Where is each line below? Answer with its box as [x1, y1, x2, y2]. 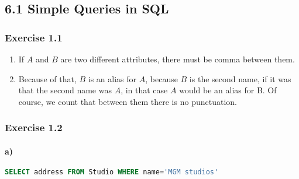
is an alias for [88, 72, 137, 85]
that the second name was [18, 84, 112, 96]
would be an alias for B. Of [179, 84, 277, 96]
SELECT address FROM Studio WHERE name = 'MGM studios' [5, 168, 219, 177]
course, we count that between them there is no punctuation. [18, 95, 237, 107]
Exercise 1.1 [5, 30, 63, 44]
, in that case [121, 84, 168, 96]
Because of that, [18, 72, 77, 85]
